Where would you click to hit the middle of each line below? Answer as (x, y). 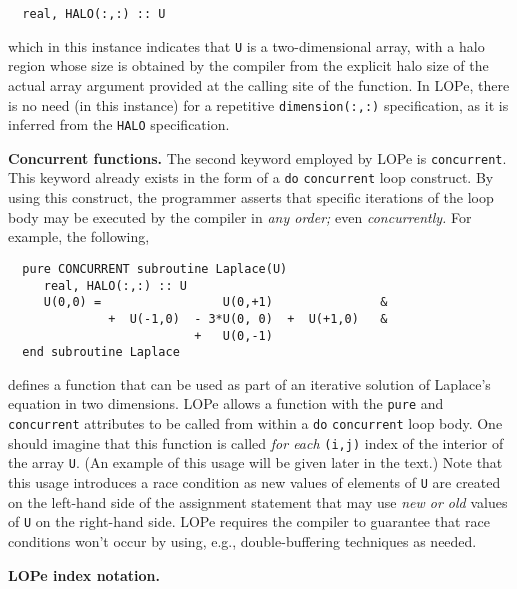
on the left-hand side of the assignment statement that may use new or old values (258, 501)
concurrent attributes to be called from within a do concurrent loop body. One (255, 423)
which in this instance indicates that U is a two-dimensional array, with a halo (246, 45)
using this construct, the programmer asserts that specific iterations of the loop (251, 197)
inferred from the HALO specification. (119, 124)
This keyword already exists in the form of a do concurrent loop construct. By (251, 177)
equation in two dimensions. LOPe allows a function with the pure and (226, 403)
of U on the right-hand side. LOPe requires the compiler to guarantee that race (249, 521)
